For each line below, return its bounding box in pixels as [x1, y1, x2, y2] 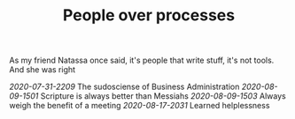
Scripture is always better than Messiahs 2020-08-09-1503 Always [40, 91, 286, 101]
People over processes [62, 5, 236, 26]
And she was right [9, 64, 76, 75]
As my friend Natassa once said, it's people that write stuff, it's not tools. [9, 55, 275, 66]
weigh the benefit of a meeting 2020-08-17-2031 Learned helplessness [9, 100, 270, 111]
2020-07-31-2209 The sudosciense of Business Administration [9, 81, 240, 93]
